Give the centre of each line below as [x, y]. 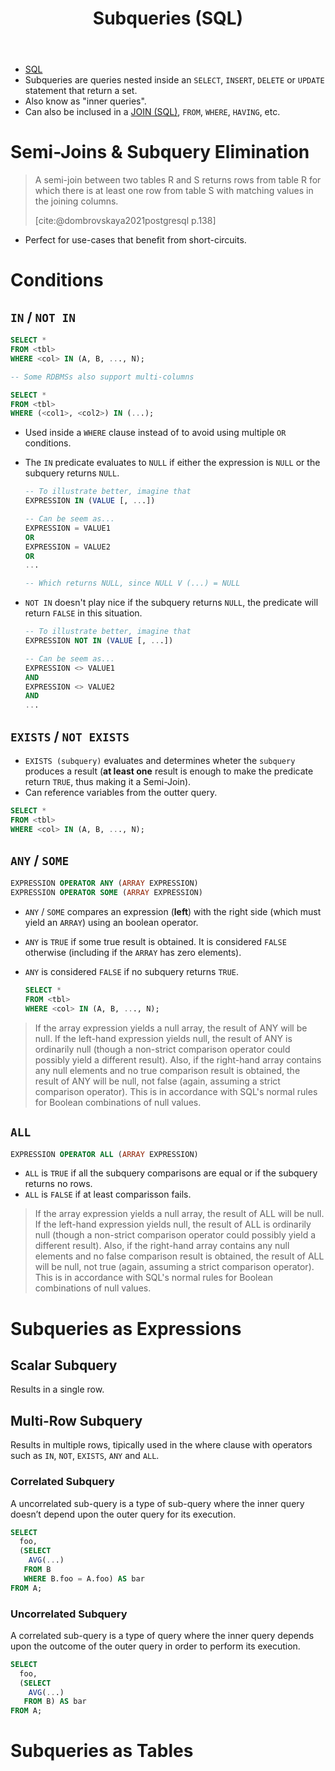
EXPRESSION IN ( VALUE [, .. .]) [90, 501]
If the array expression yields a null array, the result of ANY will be [171, 1028]
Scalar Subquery [64, 1365]
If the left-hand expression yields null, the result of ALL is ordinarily [173, 1224]
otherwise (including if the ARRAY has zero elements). [133, 953]
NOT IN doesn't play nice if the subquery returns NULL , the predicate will [171, 603]
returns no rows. [58, 1184]
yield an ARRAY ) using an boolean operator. [111, 923]
